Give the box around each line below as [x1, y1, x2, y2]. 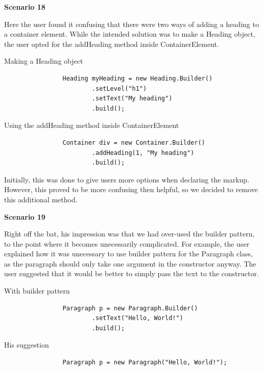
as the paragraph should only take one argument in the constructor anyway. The [4, 258, 256, 269]
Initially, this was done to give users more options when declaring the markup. [4, 174, 250, 184]
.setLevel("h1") [91, 85, 147, 92]
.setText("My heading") [91, 95, 173, 102]
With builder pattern [4, 285, 70, 296]
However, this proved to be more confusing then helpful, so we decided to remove [4, 184, 258, 195]
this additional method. [4, 194, 78, 204]
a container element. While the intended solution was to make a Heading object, [4, 29, 255, 39]
